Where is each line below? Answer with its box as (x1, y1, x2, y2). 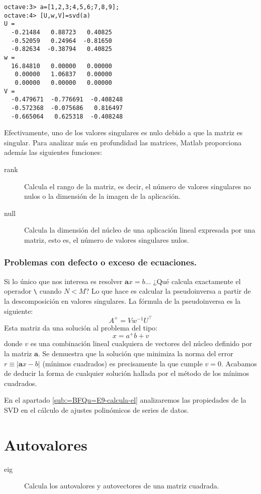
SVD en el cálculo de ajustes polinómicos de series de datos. (4, 404, 189, 415)
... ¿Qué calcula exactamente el (145, 276, 241, 286)
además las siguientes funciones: (4, 147, 102, 157)
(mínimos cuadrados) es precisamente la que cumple (42, 358, 203, 368)
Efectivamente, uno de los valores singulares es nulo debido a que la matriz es (4, 127, 243, 138)
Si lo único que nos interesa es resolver (4, 276, 123, 286)
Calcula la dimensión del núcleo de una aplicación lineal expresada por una (24, 225, 255, 235)
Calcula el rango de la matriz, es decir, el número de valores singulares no (24, 181, 251, 191)
